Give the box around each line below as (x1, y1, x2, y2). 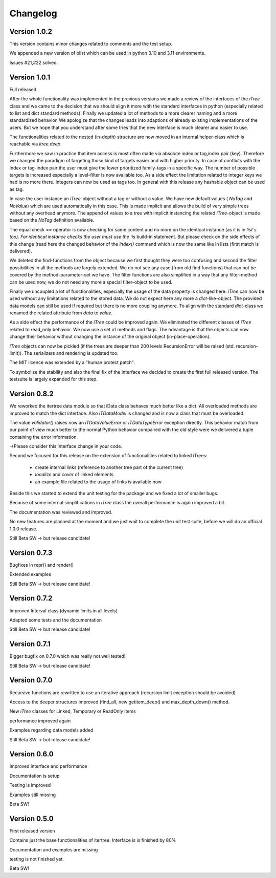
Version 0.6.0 (9, 750, 54, 759)
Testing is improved (9, 782, 51, 788)
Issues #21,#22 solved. (9, 59, 58, 66)
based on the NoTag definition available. (9, 217, 95, 223)
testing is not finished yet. (9, 856, 64, 862)
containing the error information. (9, 434, 78, 440)
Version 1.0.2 (9, 27, 53, 36)
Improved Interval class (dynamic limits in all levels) (9, 607, 118, 614)
